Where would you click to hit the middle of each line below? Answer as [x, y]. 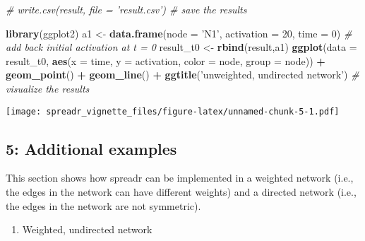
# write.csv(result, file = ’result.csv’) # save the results [126, 9]
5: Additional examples [91, 148]
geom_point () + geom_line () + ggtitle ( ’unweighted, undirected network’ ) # [182, 75]
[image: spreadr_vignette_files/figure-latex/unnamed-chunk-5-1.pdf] [173, 111]
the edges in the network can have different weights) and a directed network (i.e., [181, 192]
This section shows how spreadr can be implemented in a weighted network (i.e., [180, 178]
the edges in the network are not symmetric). [103, 205]
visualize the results [48, 88]
